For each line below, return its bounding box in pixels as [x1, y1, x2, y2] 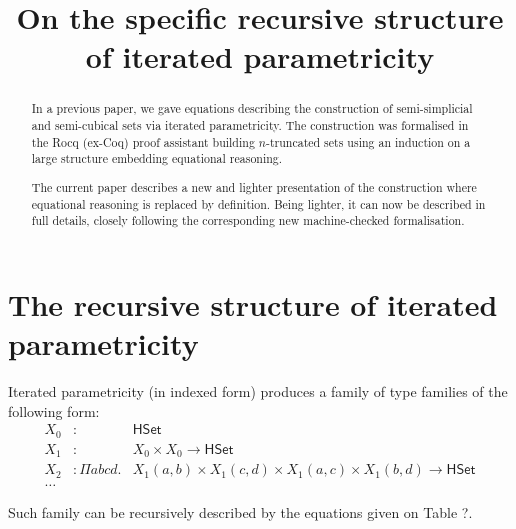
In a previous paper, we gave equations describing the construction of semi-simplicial [31, 100, 473, 117]
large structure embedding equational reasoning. [31, 150, 283, 167]
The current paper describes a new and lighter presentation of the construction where [31, 178, 477, 195]
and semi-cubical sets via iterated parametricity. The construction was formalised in [31, 117, 469, 134]
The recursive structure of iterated [8, 283, 498, 324]
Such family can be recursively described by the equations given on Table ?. [8, 502, 473, 523]
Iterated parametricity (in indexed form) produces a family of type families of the [8, 380, 508, 401]
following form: [8, 400, 100, 421]
